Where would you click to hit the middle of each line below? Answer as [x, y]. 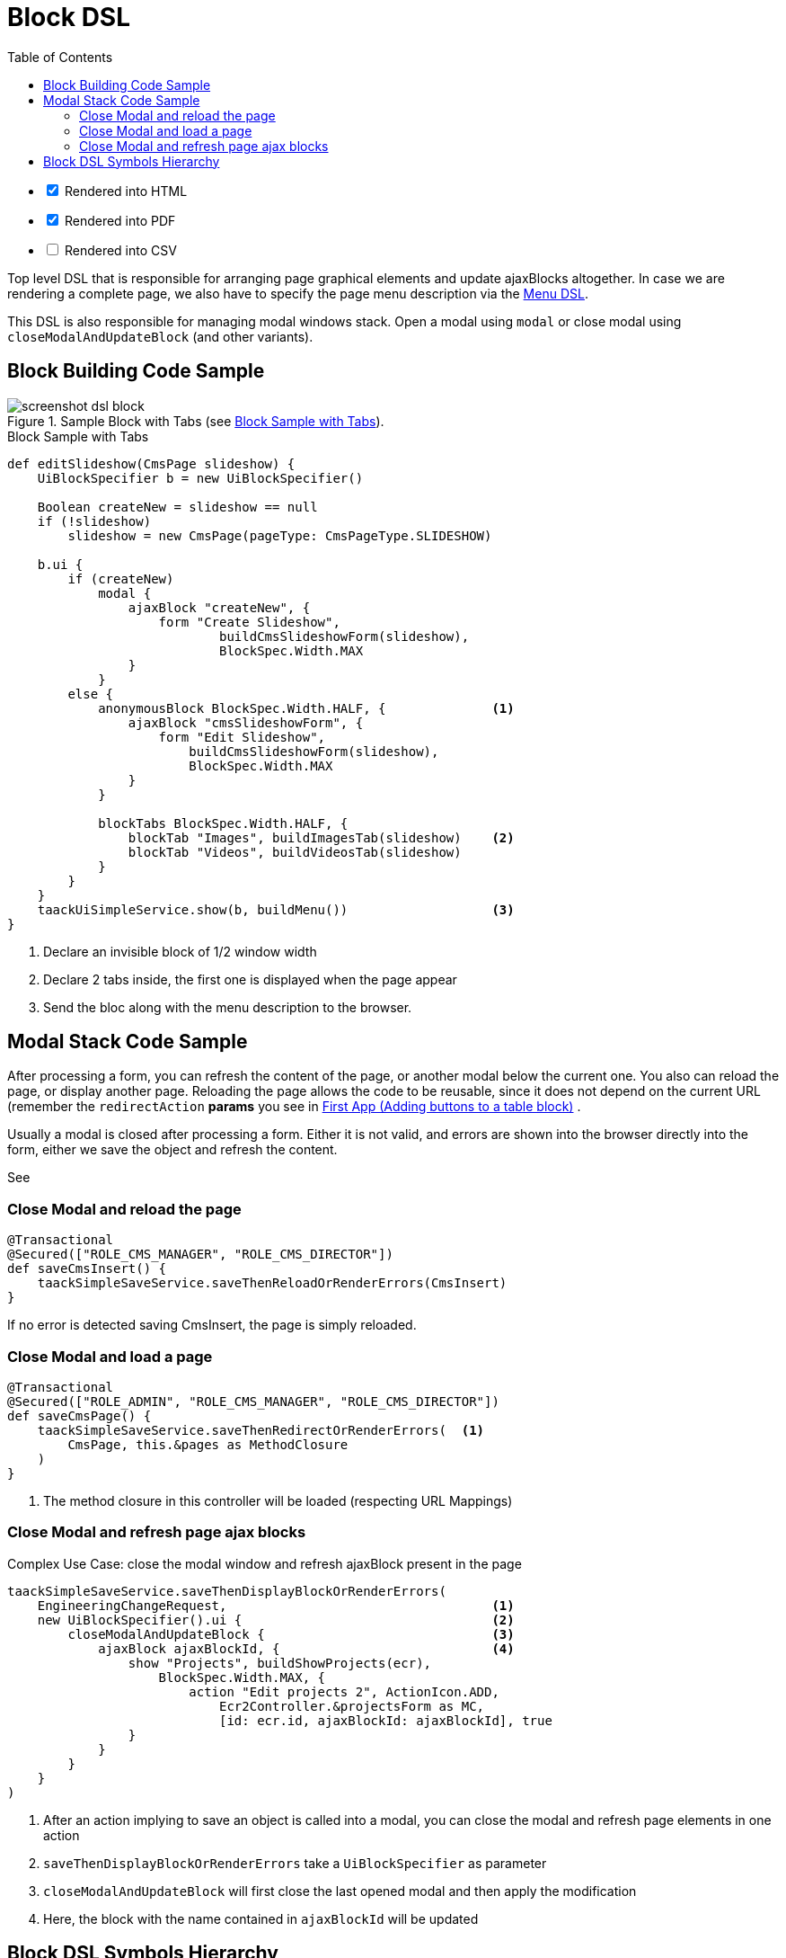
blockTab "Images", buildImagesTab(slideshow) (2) [321, 837]
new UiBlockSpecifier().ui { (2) [276, 1620]
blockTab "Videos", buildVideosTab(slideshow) [295, 852]
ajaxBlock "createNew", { [219, 607]
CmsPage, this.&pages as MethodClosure [208, 1444]
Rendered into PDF [120, 220]
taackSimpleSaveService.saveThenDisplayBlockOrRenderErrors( [227, 1591]
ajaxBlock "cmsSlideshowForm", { [246, 722]
